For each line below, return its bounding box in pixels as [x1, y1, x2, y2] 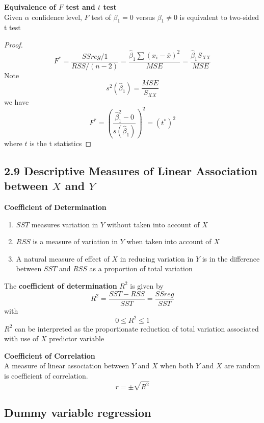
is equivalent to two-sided [179, 11, 259, 22]
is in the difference [202, 253, 260, 264]
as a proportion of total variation [89, 263, 193, 274]
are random [224, 360, 260, 371]
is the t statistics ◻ [30, 137, 92, 148]
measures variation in [31, 219, 98, 229]
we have [4, 96, 29, 107]
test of [91, 11, 111, 22]
